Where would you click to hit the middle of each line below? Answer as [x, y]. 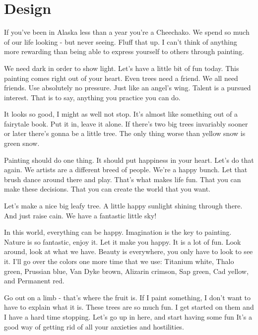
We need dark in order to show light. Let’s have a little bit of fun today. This [122, 68]
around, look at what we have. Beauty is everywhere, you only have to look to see [129, 251]
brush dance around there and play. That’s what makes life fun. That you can [123, 179]
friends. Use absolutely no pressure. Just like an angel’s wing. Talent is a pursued [128, 88]
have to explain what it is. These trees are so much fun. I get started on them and [129, 307]
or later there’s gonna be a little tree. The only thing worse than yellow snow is [125, 133]
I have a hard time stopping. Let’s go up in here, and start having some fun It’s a [128, 316]
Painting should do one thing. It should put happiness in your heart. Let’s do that [129, 160]
